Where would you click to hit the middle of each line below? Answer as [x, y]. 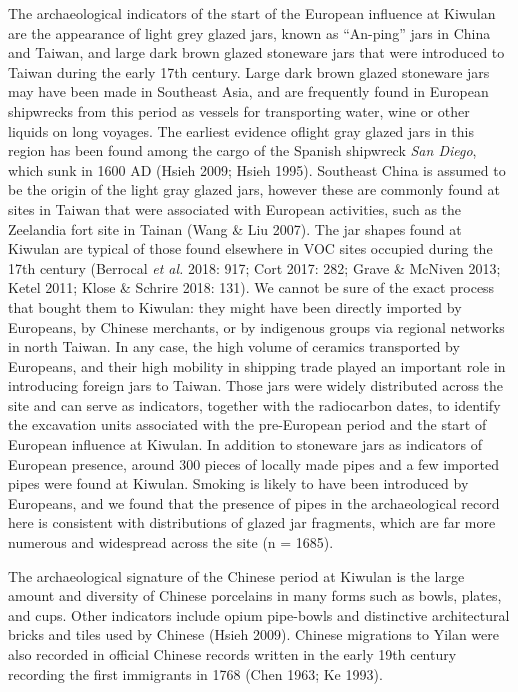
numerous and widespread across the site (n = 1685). [171, 542]
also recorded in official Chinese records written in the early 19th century [232, 654]
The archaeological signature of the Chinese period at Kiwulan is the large [236, 575]
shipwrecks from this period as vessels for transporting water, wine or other [239, 110]
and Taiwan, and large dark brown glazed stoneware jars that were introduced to [256, 52]
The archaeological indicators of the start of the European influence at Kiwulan [252, 13]
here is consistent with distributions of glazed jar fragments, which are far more [252, 522]
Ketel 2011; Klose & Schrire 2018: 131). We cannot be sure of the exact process [251, 287]
